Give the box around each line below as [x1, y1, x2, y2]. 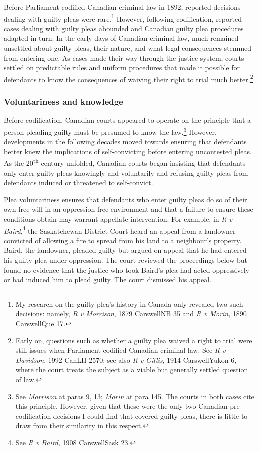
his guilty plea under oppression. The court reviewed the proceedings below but [4, 254, 248, 265]
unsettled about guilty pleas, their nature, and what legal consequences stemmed [4, 43, 252, 53]
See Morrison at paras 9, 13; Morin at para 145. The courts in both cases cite [15, 391, 254, 401]
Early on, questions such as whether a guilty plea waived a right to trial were [15, 335, 252, 345]
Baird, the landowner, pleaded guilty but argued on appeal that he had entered [4, 245, 247, 255]
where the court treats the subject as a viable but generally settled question [15, 364, 248, 375]
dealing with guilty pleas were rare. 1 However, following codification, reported [4, 12, 242, 24]
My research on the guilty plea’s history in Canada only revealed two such [15, 298, 243, 309]
